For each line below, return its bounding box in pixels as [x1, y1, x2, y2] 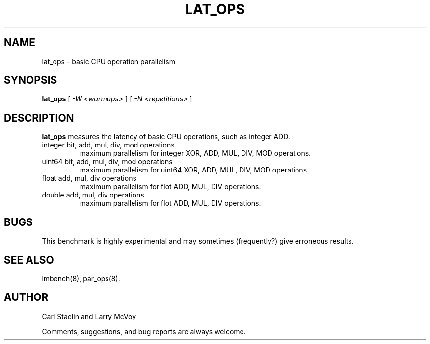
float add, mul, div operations [42, 174, 136, 183]
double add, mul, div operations [42, 191, 144, 199]
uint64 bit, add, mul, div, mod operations [42, 157, 173, 166]
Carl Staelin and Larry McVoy [42, 312, 136, 320]
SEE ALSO [4, 253, 54, 266]
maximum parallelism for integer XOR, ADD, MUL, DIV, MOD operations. [80, 149, 311, 158]
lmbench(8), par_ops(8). [42, 274, 120, 283]
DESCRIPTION [4, 111, 74, 124]
